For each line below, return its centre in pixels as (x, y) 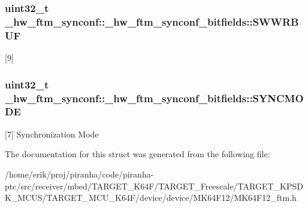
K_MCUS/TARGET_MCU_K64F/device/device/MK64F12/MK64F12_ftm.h (151, 198)
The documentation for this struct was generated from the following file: (138, 154)
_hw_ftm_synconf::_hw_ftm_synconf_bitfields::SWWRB (152, 21)
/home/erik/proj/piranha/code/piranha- (79, 174)
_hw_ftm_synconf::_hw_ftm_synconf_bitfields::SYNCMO (154, 98)
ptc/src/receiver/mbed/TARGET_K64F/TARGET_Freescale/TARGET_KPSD (154, 186)
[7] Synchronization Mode (52, 134)
